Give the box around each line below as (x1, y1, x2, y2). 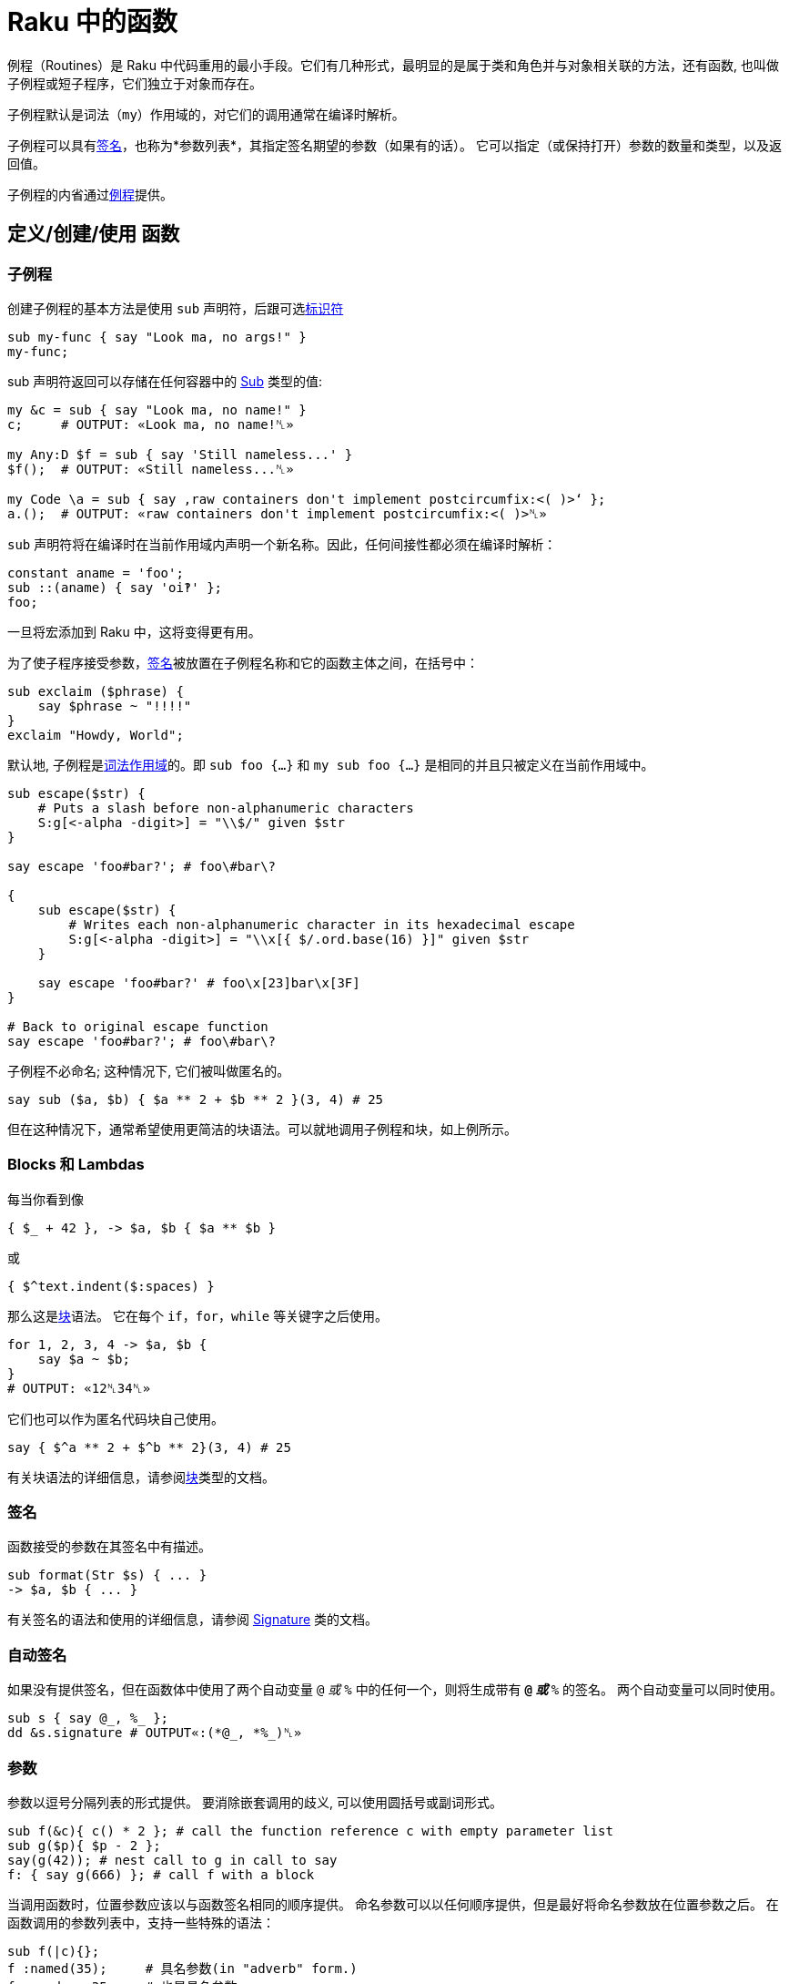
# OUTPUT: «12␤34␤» (7, 1380, 151, 1396)
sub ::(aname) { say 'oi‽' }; (7, 579, 223, 595)
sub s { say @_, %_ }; (7, 1711, 169, 1726)
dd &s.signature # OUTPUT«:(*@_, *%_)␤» (7, 1725, 302, 1741)
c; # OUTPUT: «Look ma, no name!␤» (7, 416, 294, 432)
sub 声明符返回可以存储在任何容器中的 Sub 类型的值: (7, 373, 322, 389)
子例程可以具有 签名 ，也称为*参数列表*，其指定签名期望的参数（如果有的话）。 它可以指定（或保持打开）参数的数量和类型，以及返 (7, 137, 782, 153)
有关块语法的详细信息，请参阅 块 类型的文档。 (7, 1468, 275, 1485)
